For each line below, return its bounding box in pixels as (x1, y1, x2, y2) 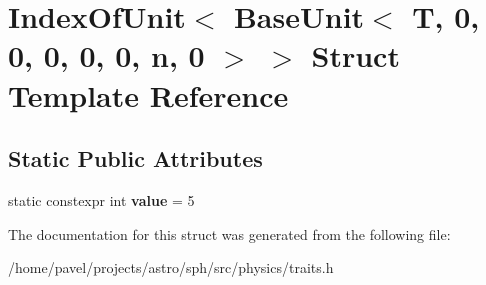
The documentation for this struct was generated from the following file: (8, 223, 451, 244)
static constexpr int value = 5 (8, 189, 195, 210)
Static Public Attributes (8, 143, 263, 174)
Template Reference (8, 74, 289, 115)
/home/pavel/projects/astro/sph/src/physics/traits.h (8, 257, 334, 278)
